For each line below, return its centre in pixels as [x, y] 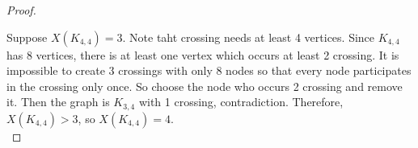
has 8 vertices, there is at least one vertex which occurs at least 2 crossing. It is [203, 54]
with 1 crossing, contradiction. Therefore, [241, 102]
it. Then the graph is [58, 102]
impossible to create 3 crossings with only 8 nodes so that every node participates [209, 70]
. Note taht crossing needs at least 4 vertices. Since [249, 37]
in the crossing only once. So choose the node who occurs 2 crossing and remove [205, 86]
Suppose [27, 37]
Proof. [21, 10]
